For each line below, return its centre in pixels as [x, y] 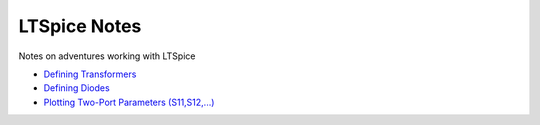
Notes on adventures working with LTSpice [107, 56]
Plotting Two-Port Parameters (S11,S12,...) [129, 102]
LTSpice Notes [80, 26]
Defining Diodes [76, 88]
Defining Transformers [90, 74]
